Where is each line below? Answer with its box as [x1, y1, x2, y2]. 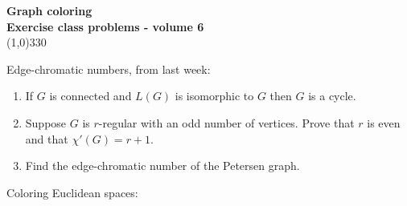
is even [367, 114, 401, 131]
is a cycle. [308, 87, 356, 104]
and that [25, 130, 68, 147]
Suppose [25, 114, 67, 131]
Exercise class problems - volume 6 [6, 18, 204, 34]
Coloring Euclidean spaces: [6, 184, 138, 200]
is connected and [49, 87, 132, 104]
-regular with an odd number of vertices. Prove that [98, 114, 355, 131]
